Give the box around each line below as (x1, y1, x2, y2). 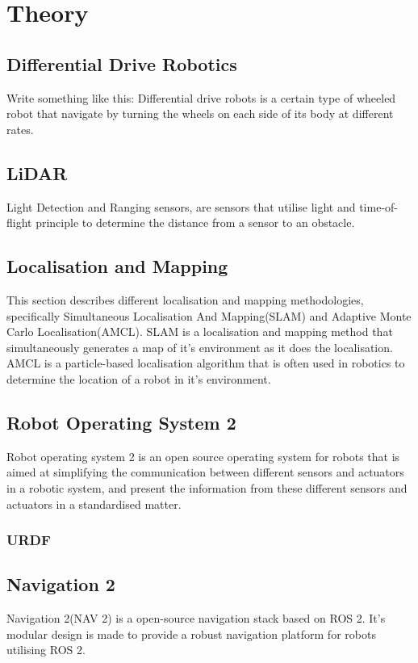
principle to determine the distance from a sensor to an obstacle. (36, 214, 355, 231)
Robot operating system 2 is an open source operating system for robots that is (6, 447, 400, 464)
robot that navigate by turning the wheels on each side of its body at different (6, 105, 394, 122)
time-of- (359, 198, 399, 215)
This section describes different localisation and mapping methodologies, (6, 291, 364, 308)
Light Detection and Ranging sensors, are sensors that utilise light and (6, 198, 356, 215)
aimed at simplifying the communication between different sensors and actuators (6, 464, 404, 480)
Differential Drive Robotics (6, 51, 237, 76)
